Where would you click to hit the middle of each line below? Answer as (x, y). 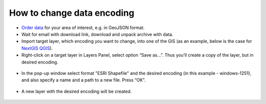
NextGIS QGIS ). (37, 48)
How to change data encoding (72, 13)
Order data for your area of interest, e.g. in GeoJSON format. (83, 28)
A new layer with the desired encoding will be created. (77, 91)
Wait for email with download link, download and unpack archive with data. (97, 34)
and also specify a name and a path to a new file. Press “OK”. (83, 80)
